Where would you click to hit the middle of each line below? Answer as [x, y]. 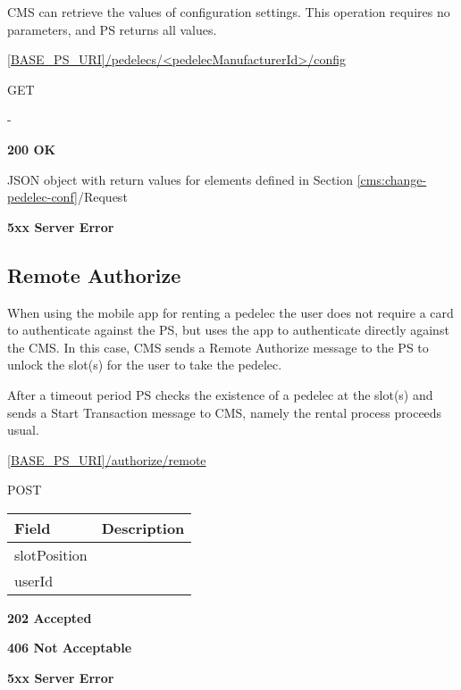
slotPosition [51, 554]
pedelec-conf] [42, 197]
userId [34, 580]
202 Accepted [50, 617]
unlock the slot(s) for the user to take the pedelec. [145, 365]
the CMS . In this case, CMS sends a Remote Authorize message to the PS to [218, 347]
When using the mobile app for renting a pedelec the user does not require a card [230, 312]
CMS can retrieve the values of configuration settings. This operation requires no [229, 12]
